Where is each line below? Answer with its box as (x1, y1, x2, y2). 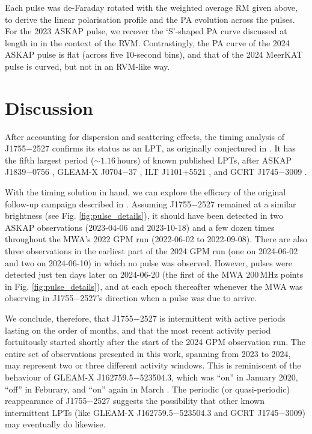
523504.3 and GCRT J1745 (179, 406, 279, 418)
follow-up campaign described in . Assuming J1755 (5, 197, 192, 210)
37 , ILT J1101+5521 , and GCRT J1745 (128, 165, 279, 178)
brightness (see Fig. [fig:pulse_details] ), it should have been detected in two (5, 209, 284, 222)
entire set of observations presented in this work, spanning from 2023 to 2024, (5, 347, 291, 359)
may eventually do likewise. (5, 418, 106, 430)
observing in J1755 (5, 292, 74, 304)
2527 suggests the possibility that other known (93, 394, 265, 407)
